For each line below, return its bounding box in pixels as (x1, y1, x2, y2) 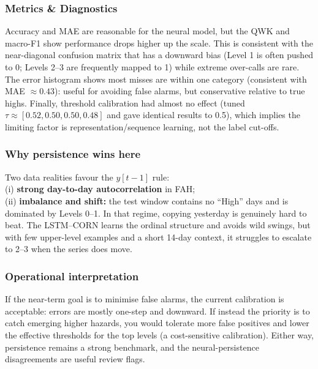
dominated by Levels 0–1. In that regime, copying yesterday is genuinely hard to (5, 206, 307, 219)
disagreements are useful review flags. (5, 352, 145, 365)
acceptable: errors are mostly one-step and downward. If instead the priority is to (5, 304, 310, 317)
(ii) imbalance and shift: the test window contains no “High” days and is (5, 194, 289, 207)
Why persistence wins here (5, 146, 141, 162)
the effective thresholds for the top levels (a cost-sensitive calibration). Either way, (5, 328, 314, 341)
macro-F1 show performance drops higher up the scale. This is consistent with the (5, 36, 313, 49)
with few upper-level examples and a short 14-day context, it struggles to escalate (5, 230, 312, 243)
